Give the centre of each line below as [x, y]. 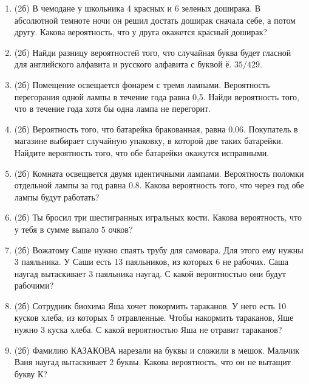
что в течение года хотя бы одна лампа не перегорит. [113, 108]
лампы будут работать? [57, 197]
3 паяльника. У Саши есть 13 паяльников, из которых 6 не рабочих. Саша [151, 262]
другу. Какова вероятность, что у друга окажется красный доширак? [141, 32]
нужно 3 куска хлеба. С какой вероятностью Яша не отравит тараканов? [148, 330]
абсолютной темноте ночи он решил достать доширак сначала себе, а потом [155, 20]
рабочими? [34, 285]
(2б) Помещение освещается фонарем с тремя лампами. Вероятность [142, 84]
